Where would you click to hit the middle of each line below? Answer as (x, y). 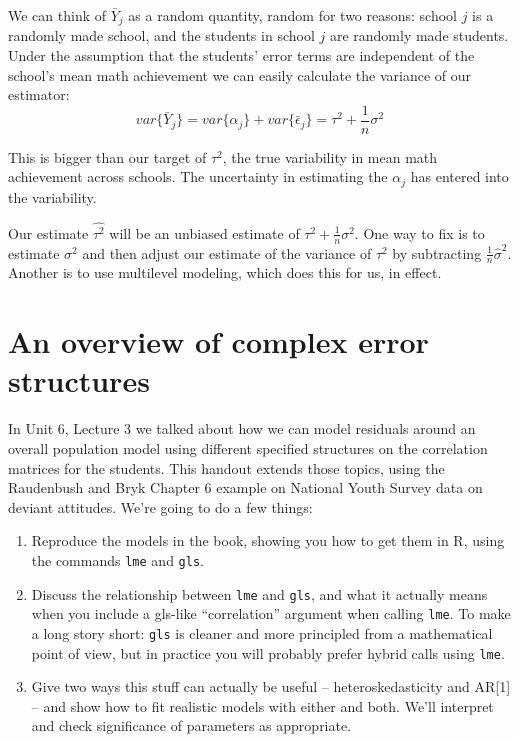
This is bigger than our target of (107, 156)
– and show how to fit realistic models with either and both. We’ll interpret (262, 705)
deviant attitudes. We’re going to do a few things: (160, 506)
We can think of (57, 15)
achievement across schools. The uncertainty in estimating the (198, 176)
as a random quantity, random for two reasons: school (293, 15)
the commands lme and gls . (117, 559)
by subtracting (437, 252)
